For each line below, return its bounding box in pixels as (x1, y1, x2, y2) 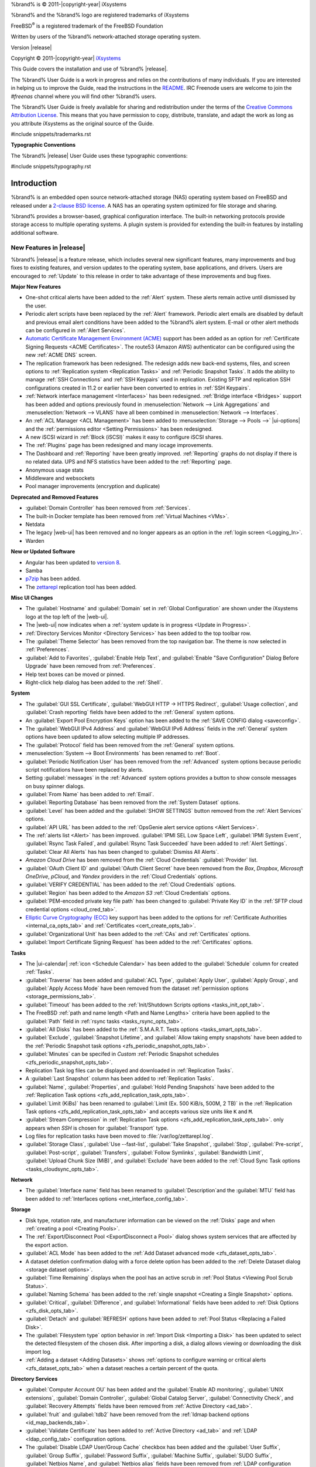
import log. (25, 1348, 52, 1355)
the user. (25, 302, 47, 309)
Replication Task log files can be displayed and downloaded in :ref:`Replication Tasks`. (25, 1067, 234, 1074)
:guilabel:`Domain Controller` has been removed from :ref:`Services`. (25, 505, 191, 512)
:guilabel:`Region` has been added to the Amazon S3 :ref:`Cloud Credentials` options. (25, 889, 231, 896)
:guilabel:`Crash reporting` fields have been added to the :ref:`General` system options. (25, 709, 235, 716)
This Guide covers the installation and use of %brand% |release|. (11, 65, 168, 73)
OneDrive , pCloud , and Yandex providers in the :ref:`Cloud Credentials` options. (25, 873, 218, 880)
